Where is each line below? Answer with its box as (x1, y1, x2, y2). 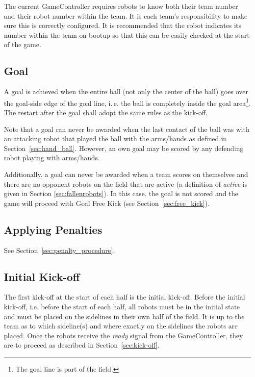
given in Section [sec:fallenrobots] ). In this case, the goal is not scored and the (4, 188, 238, 199)
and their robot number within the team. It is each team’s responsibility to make (4, 10, 248, 21)
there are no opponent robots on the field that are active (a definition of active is (4, 178, 248, 189)
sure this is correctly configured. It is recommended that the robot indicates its (4, 20, 242, 30)
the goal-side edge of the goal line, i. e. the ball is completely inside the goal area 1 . (4, 96, 251, 108)
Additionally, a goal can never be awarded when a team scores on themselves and (4, 169, 248, 179)
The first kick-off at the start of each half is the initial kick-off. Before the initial (4, 292, 245, 302)
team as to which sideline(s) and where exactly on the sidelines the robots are (4, 321, 238, 331)
